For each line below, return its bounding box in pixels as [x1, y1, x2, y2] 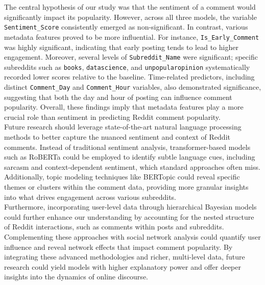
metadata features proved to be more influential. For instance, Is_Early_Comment [4, 31, 259, 42]
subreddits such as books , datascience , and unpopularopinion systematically [4, 61, 250, 72]
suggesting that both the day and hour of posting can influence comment [4, 91, 232, 102]
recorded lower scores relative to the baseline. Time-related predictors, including [4, 71, 255, 82]
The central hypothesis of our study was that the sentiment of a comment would [4, 2, 256, 12]
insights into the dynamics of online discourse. [4, 271, 148, 282]
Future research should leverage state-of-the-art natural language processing [4, 121, 242, 132]
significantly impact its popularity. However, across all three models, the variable [4, 11, 257, 22]
